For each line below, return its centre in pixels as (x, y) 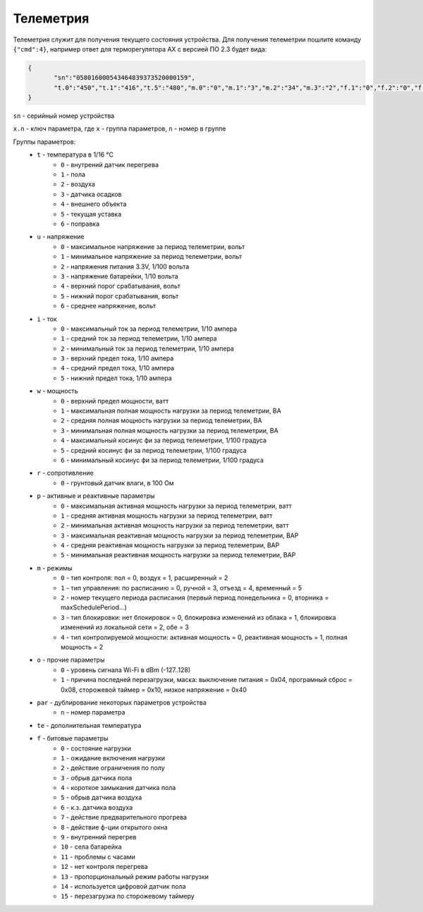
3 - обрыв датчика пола (97, 778)
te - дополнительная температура (89, 725)
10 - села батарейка (92, 847)
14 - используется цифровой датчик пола (123, 886)
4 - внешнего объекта (94, 204)
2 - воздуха (78, 184)
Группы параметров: (44, 142)
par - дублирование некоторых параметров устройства (122, 703)
